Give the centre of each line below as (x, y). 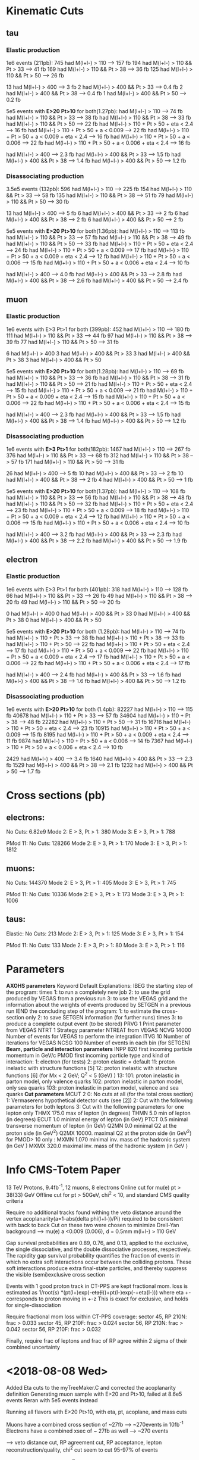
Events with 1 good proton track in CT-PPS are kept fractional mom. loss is (97, 1286)
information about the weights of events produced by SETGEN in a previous (99, 1004)
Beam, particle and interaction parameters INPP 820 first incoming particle (99, 1049)
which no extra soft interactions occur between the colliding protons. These (99, 1262)
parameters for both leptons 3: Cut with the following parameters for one (95, 1107)
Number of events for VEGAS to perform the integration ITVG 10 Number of (98, 1036)
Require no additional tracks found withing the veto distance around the (94, 1212)
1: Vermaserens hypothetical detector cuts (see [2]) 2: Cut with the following (99, 1100)
